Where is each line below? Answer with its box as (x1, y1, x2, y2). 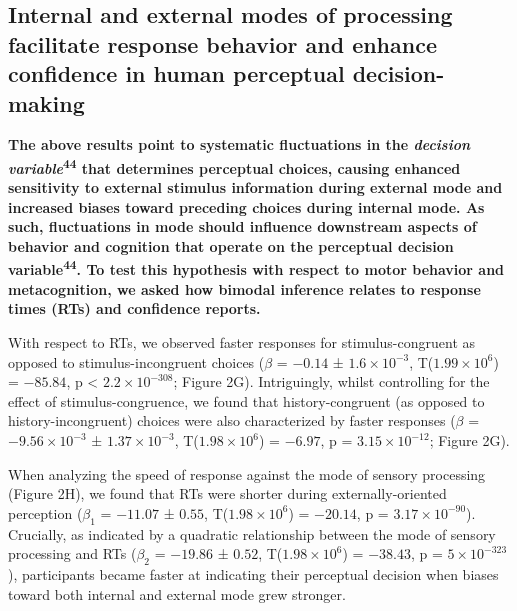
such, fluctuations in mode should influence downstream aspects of (8, 216, 477, 237)
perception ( (8, 502, 83, 523)
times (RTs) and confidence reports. (8, 298, 261, 319)
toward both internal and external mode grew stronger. (8, 583, 346, 604)
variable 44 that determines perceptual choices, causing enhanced (8, 154, 461, 178)
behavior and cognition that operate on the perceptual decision (8, 236, 454, 256)
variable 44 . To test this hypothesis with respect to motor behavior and (8, 256, 505, 280)
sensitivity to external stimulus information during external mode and (8, 177, 503, 198)
